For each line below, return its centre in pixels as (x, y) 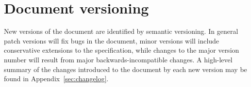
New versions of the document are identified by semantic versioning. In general (121, 31)
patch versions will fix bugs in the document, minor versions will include (112, 40)
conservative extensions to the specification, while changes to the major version (122, 50)
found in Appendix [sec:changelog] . (56, 79)
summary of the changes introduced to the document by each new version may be (125, 69)
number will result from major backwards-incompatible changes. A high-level (118, 59)
